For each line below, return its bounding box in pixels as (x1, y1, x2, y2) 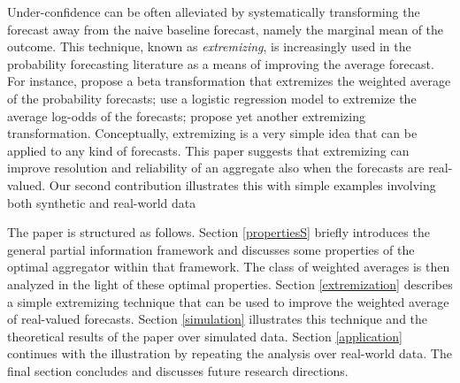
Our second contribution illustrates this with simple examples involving (49, 175, 436, 194)
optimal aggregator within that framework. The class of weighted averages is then (7, 257, 450, 276)
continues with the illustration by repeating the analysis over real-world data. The (7, 344, 452, 363)
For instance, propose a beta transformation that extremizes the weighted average (7, 72, 451, 90)
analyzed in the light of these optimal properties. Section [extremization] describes (7, 274, 453, 293)
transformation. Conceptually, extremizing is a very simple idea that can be (7, 124, 418, 142)
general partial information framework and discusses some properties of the (7, 240, 415, 258)
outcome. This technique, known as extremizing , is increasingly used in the (7, 37, 411, 56)
